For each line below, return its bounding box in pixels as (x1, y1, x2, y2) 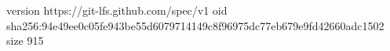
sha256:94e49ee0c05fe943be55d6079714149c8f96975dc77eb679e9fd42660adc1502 (6, 17, 385, 33)
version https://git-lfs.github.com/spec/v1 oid (6, 2, 228, 18)
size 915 (6, 32, 44, 49)
